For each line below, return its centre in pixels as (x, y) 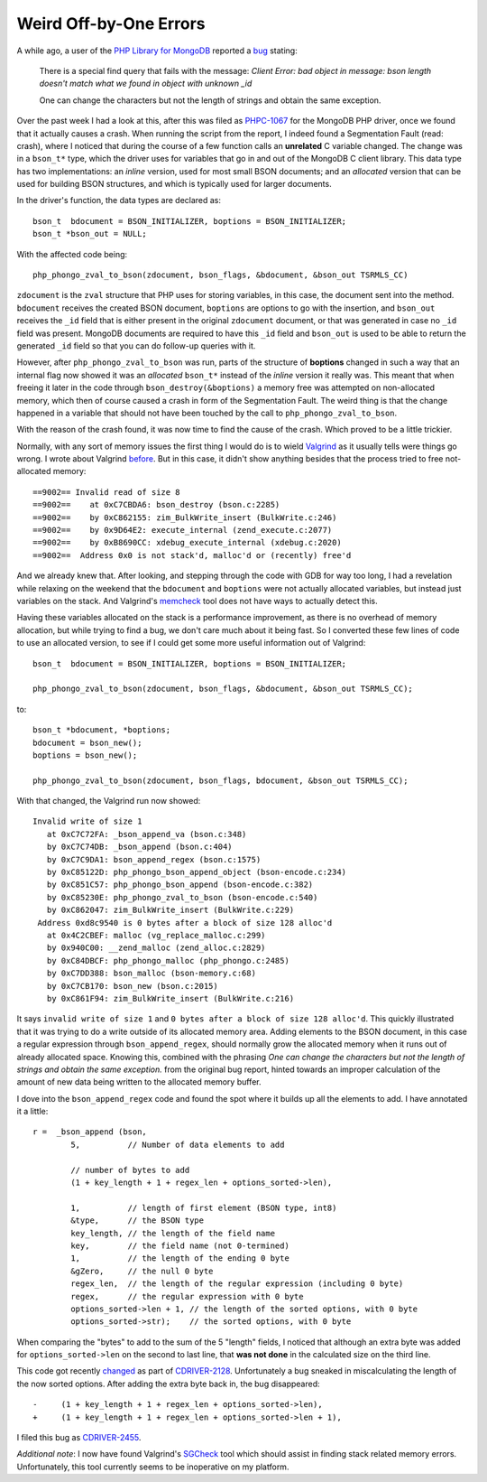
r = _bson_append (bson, (90, 1132)
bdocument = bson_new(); (87, 742)
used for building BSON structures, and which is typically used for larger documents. (175, 184)
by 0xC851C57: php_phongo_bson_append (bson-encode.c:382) (180, 885)
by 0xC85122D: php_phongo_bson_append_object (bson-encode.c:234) (197, 872)
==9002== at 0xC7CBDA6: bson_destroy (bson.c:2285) (156, 505)
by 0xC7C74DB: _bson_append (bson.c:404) (140, 847)
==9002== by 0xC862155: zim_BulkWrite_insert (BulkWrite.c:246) (185, 517)
